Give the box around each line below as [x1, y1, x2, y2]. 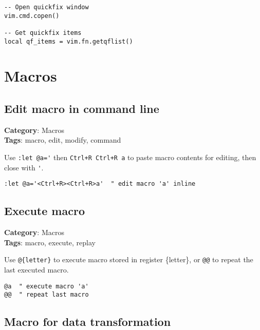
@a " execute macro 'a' [4, 282, 89, 290]
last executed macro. [4, 264, 69, 275]
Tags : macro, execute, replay [4, 237, 96, 247]
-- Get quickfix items [4, 29, 82, 36]
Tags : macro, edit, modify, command [4, 134, 121, 145]
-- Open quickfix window [4, 4, 89, 11]
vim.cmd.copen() [4, 12, 60, 20]
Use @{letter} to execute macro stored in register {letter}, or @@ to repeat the [4, 254, 253, 265]
